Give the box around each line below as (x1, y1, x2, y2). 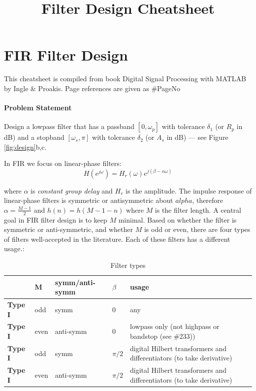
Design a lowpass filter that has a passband (4, 121, 135, 131)
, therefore (192, 195, 224, 205)
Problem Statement (4, 102, 72, 113)
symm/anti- (55, 277, 96, 287)
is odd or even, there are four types (144, 224, 251, 234)
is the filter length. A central (155, 204, 241, 215)
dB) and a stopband (4, 132, 64, 142)
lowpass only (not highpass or (130, 321, 220, 331)
